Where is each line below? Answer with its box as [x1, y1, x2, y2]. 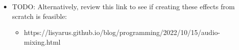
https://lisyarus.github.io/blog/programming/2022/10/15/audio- [24, 27, 220, 37]
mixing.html [24, 36, 61, 47]
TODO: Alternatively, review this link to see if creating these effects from [12, 1, 235, 11]
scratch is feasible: [12, 11, 67, 21]
